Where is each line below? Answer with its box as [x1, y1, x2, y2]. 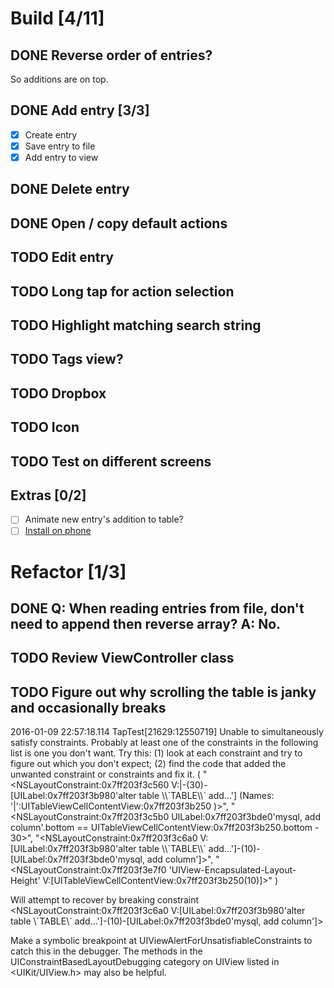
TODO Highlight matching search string [10, 317, 262, 334]
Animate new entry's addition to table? [24, 513, 184, 526]
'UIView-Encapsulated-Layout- [168, 864, 297, 876]
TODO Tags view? [10, 351, 124, 368]
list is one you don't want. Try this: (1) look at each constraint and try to [10, 747, 303, 759]
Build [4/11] [10, 7, 105, 30]
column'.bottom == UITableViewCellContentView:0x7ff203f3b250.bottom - [10, 822, 320, 834]
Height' [10, 875, 41, 887]
